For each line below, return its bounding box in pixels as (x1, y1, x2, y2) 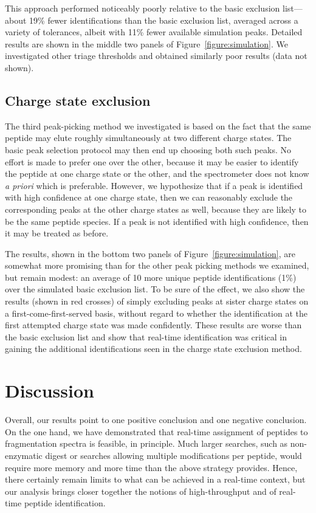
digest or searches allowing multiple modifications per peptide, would (45, 449, 302, 461)
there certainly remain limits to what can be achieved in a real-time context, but (5, 473, 306, 486)
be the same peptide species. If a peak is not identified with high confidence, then (5, 215, 309, 227)
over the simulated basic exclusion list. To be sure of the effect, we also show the (5, 283, 305, 295)
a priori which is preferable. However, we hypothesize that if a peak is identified (5, 179, 303, 191)
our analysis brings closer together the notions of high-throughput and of (5, 484, 276, 497)
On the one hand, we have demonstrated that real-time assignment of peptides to (5, 425, 308, 438)
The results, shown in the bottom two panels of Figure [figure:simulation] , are (5, 247, 295, 260)
